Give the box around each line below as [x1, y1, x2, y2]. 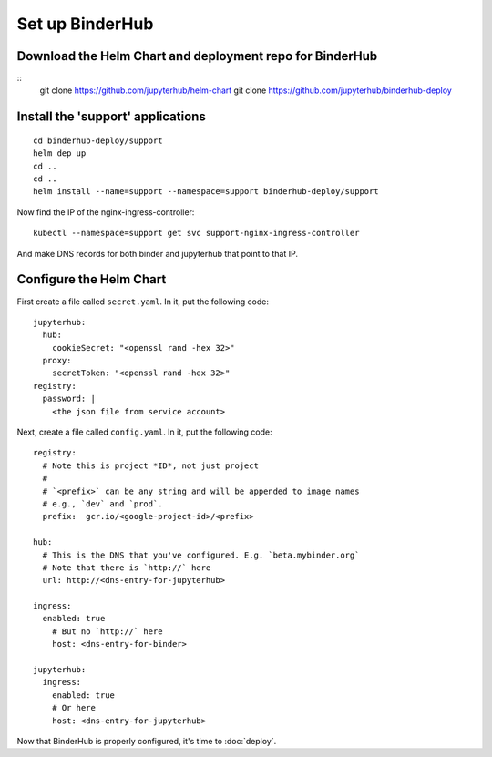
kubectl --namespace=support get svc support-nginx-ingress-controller [33, 228, 360, 239]
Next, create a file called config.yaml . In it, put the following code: [16, 426, 272, 437]
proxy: [42, 355, 72, 366]
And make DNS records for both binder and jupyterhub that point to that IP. [16, 248, 298, 259]
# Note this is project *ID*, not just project [42, 460, 260, 471]
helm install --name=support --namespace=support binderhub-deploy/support [33, 187, 379, 197]
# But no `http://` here [51, 626, 163, 637]
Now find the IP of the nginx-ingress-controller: [16, 206, 195, 218]
